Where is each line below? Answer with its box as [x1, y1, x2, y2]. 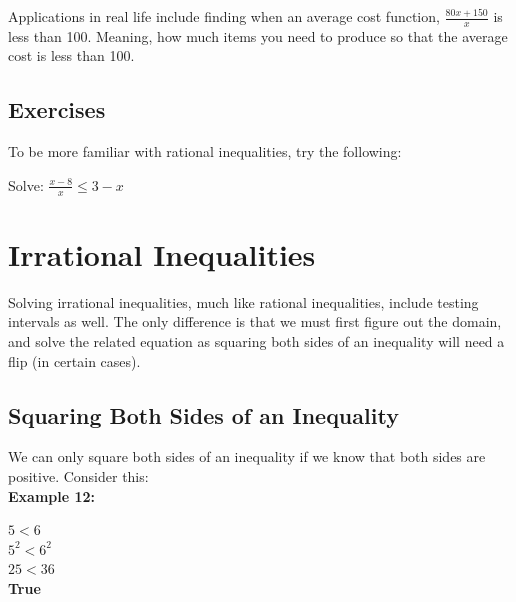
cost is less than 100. [8, 45, 135, 66]
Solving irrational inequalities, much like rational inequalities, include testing [8, 291, 479, 312]
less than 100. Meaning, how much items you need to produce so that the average [8, 25, 508, 46]
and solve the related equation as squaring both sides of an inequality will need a [8, 330, 505, 351]
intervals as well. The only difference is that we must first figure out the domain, [8, 311, 502, 332]
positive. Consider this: [8, 465, 149, 486]
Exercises [8, 94, 106, 125]
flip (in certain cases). [8, 350, 141, 371]
